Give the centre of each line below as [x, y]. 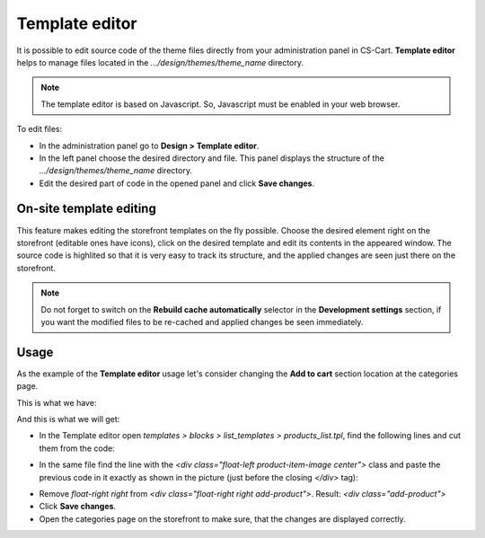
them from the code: [77, 448]
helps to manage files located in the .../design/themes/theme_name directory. [160, 62]
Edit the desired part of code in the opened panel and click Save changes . [176, 183]
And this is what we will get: [68, 419]
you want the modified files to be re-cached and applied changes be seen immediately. [202, 322]
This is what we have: [57, 402]
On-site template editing [86, 209]
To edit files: [40, 129]
